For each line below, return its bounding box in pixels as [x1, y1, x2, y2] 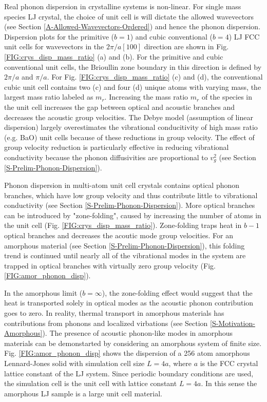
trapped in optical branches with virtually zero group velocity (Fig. [4, 260, 216, 271]
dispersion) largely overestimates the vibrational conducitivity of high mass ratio [4, 122, 258, 132]
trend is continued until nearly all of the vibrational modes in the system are [4, 250, 246, 261]
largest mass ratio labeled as [4, 91, 93, 102]
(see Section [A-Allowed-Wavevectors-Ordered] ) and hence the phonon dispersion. [4, 21, 261, 32]
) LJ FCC [228, 31, 260, 42]
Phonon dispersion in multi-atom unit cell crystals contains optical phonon [4, 179, 240, 190]
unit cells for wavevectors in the [4, 41, 104, 52]
